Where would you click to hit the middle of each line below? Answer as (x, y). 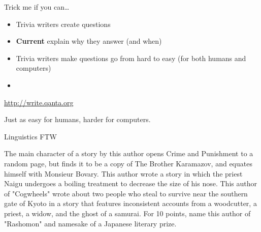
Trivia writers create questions (63, 24)
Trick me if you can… (37, 7)
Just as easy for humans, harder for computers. (77, 119)
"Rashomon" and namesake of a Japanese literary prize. (90, 223)
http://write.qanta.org (39, 102)
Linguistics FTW (30, 136)
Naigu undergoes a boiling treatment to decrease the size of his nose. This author (130, 183)
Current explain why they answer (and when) (89, 41)
